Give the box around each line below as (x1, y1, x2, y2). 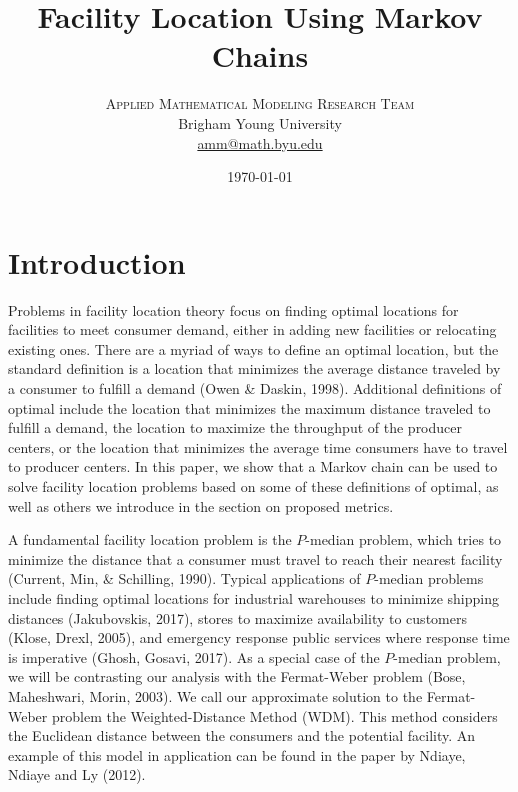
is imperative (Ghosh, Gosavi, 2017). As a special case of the (8, 646, 380, 667)
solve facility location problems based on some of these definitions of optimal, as (8, 475, 499, 496)
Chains (211, 35, 309, 76)
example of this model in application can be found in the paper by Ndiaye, (8, 744, 466, 765)
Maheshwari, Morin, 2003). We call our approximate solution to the (8, 685, 423, 706)
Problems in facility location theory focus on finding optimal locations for (8, 299, 459, 320)
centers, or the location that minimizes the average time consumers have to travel (8, 436, 508, 457)
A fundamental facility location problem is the (8, 529, 292, 550)
